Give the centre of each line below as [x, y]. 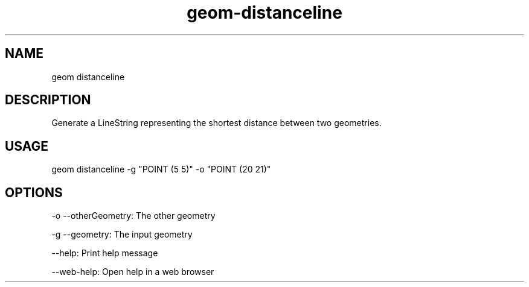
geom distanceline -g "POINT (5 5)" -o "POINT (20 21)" [161, 169]
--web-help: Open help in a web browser [133, 272]
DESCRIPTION [48, 100]
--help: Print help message [105, 253]
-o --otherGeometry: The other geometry [133, 216]
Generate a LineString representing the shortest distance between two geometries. [216, 123]
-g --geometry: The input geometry [122, 235]
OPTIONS [34, 192]
